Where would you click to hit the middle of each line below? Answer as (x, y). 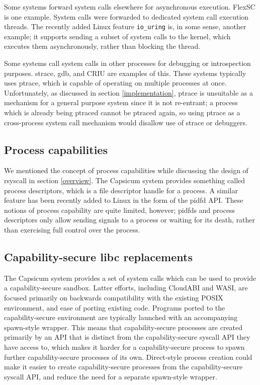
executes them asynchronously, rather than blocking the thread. (102, 46)
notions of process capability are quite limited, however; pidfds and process (120, 210)
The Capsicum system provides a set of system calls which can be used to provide (130, 278)
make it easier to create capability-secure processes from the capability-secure (123, 367)
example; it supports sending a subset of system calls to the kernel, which (117, 36)
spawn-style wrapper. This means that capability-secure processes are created (123, 327)
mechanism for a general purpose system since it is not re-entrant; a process (121, 102)
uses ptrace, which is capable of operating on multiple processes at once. (115, 83)
